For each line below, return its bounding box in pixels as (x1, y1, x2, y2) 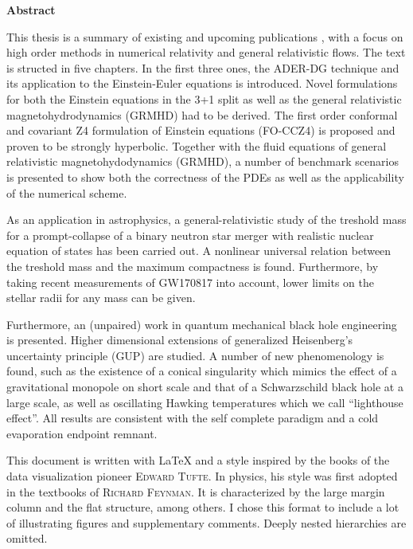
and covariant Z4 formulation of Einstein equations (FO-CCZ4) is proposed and (6, 122, 395, 139)
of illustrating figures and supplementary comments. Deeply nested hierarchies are (6, 514, 407, 531)
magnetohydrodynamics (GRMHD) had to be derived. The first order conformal (6, 106, 398, 123)
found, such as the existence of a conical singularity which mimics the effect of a (6, 363, 397, 379)
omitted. (6, 530, 48, 547)
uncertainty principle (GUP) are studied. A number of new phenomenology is (6, 347, 384, 363)
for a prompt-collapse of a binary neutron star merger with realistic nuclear (6, 226, 374, 243)
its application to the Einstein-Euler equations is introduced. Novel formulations (6, 75, 398, 92)
